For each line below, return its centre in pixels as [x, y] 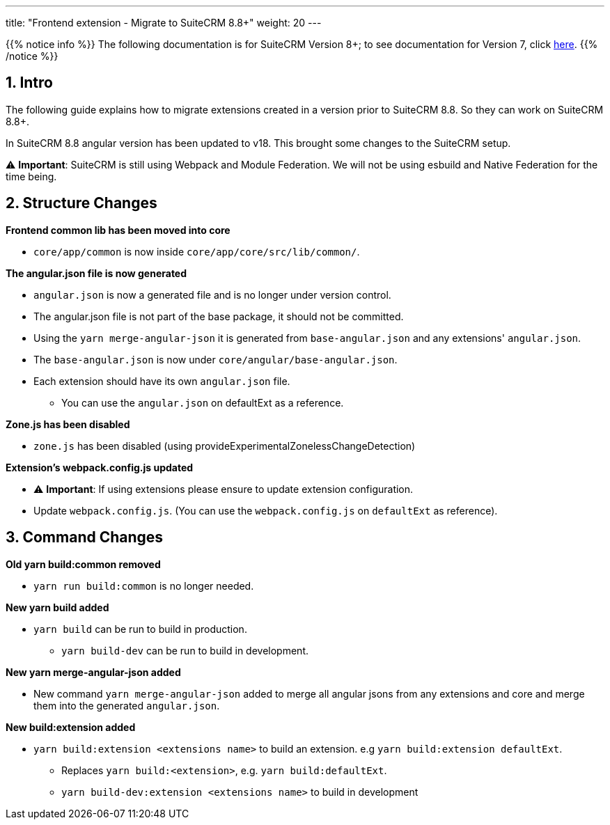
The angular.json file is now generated [96, 273]
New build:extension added [71, 727]
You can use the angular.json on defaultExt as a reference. [203, 402]
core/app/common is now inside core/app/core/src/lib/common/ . [197, 251]
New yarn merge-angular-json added [93, 672]
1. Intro [29, 83]
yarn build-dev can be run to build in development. [185, 650]
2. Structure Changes [81, 203]
